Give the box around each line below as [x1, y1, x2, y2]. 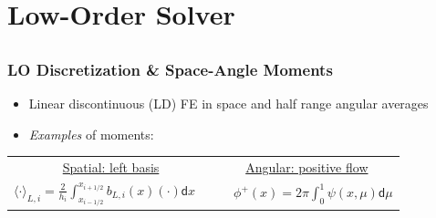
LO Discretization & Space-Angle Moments [7, 57, 333, 80]
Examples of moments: [28, 124, 154, 143]
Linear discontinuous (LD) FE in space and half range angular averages [28, 94, 429, 113]
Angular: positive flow [245, 158, 369, 176]
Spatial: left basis [62, 158, 160, 176]
